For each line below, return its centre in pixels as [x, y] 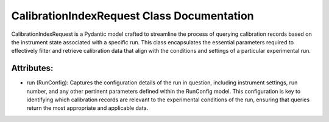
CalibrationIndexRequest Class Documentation [133, 16]
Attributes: [32, 68]
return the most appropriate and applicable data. [87, 108]
